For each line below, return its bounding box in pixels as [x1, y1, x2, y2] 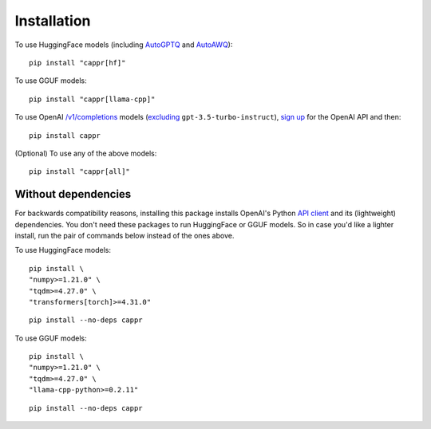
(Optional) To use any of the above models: [14, 148, 157, 158]
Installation [14, 12, 91, 30]
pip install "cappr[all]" [29, 167, 131, 176]
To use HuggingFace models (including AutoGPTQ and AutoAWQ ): [14, 40, 233, 49]
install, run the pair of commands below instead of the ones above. [14, 230, 235, 240]
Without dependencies [14, 187, 132, 201]
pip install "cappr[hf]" [29, 58, 126, 67]
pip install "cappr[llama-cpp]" [29, 94, 156, 104]
